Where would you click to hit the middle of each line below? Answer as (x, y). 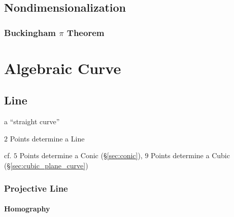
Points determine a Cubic (190, 155)
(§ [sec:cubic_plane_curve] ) (46, 165)
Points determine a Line (47, 138)
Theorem (86, 32)
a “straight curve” (32, 121)
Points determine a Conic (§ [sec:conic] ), (81, 155)
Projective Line (36, 188)
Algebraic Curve (63, 68)
